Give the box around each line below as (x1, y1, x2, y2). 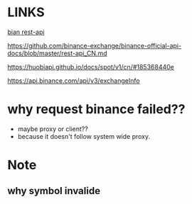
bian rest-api (7, 28, 45, 36)
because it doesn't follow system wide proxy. (17, 132, 151, 140)
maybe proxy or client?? (17, 125, 89, 133)
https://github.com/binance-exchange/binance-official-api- (7, 41, 182, 50)
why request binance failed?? (7, 101, 186, 118)
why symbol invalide (7, 185, 101, 197)
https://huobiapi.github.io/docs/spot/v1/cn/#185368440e (7, 62, 174, 71)
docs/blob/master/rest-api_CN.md (7, 49, 107, 57)
